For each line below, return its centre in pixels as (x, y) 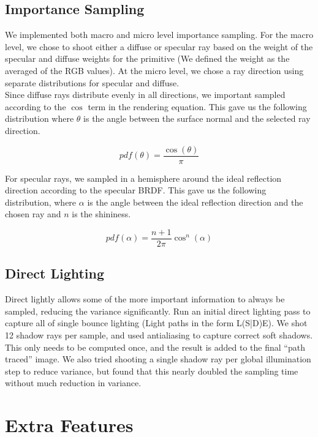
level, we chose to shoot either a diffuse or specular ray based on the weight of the (159, 46)
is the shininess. (101, 214)
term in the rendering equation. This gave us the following (197, 106)
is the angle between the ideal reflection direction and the (195, 202)
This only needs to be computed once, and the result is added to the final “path (155, 347)
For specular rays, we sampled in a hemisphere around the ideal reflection (143, 178)
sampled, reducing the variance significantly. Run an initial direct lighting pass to (158, 311)
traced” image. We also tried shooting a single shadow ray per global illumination (158, 359)
